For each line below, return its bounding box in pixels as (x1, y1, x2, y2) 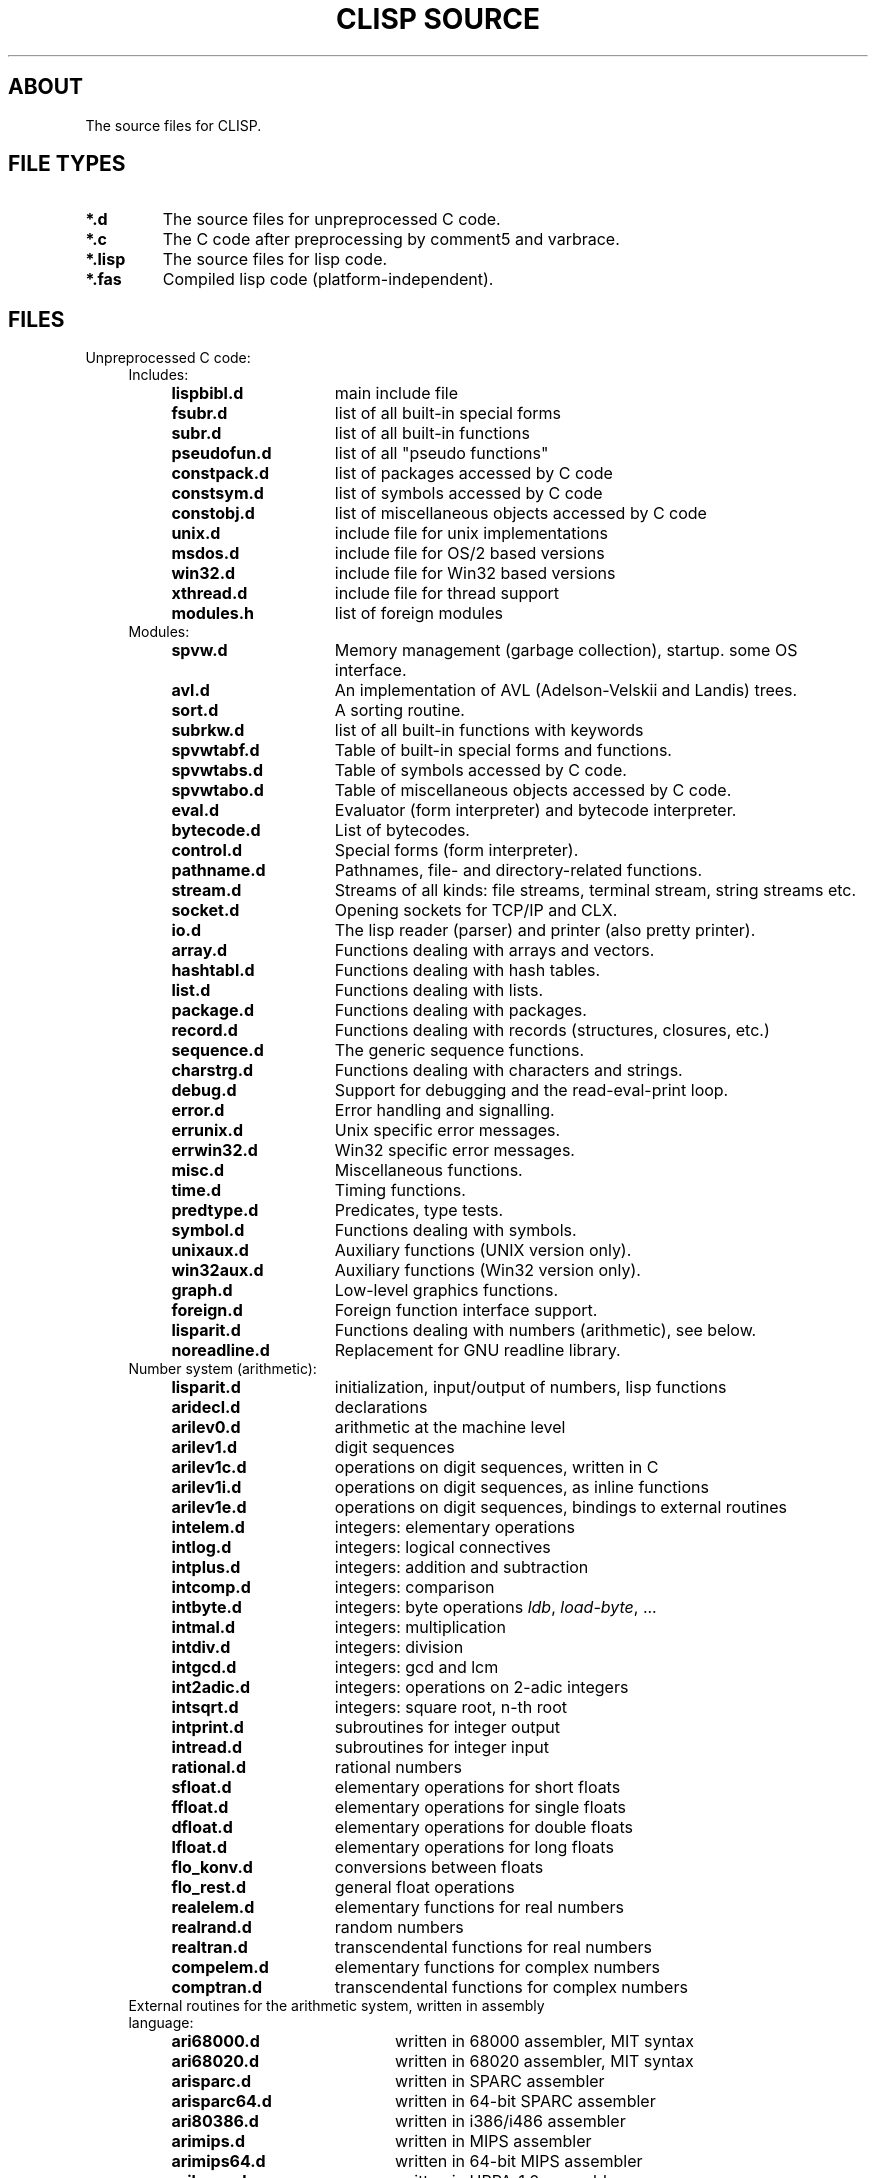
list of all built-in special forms (334, 403, 562, 424)
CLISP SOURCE (335, 2, 541, 36)
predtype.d (171, 1200, 259, 1221)
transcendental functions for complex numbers (334, 1977, 688, 1998)
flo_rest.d (171, 1877, 246, 1898)
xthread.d (171, 583, 248, 604)
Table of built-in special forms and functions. (334, 740, 672, 761)
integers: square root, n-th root (334, 1697, 567, 1718)
